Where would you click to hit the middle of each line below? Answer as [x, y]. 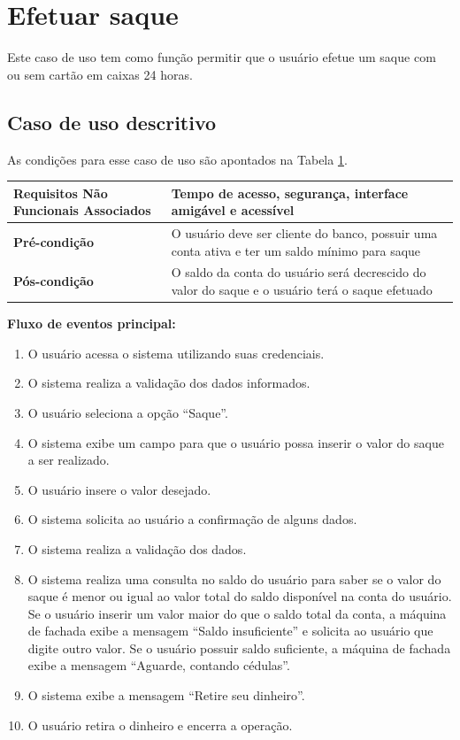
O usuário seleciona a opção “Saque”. [128, 412]
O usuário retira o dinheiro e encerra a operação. [160, 725]
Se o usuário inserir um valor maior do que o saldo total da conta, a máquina [237, 613]
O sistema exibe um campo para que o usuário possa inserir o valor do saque [236, 442]
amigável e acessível [233, 210]
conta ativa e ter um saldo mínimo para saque [296, 250]
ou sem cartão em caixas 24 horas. [100, 74]
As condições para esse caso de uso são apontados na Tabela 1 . [177, 159]
